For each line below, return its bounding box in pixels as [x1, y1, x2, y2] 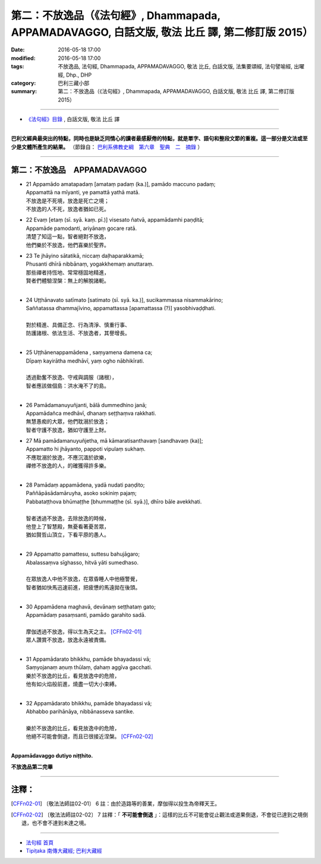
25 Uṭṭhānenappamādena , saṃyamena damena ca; [26, 349, 153, 356]
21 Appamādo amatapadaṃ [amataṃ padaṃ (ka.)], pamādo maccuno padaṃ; [26, 180, 216, 187]
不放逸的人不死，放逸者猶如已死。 [26, 205, 109, 212]
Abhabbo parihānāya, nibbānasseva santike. [26, 708, 135, 715]
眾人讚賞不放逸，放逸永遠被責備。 [26, 636, 109, 644]
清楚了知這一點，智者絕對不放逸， [26, 233, 109, 240]
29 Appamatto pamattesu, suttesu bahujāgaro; [26, 550, 140, 558]
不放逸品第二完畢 [11, 763, 53, 770]
